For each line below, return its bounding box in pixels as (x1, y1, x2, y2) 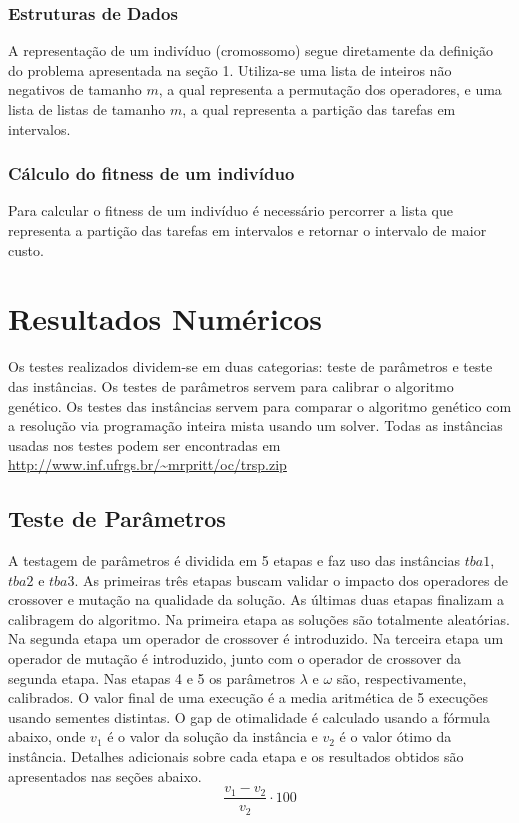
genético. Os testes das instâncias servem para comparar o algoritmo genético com (8, 395, 512, 416)
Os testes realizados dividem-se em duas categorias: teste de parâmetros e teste (8, 356, 493, 377)
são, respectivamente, (336, 667, 467, 688)
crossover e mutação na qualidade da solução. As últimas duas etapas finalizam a (8, 589, 505, 610)
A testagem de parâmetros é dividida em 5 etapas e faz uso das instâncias (8, 550, 461, 571)
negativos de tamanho (8, 79, 142, 100)
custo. (8, 239, 44, 260)
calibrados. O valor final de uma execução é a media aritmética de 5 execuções (8, 687, 489, 708)
